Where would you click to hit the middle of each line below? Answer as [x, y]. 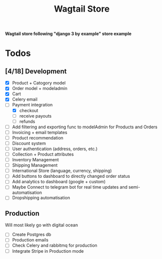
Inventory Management [36, 160]
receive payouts [36, 116]
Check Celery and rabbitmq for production [54, 245]
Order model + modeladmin [40, 88]
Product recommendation [38, 138]
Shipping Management [35, 165]
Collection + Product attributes [43, 154]
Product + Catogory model [39, 83]
